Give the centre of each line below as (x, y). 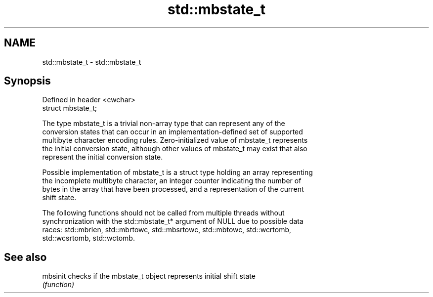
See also (25, 257)
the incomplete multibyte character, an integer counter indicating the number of (172, 181)
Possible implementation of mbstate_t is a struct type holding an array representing (177, 172)
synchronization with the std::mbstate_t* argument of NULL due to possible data (173, 221)
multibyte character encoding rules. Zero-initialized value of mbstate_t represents (175, 140)
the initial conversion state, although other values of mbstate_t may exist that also (175, 149)
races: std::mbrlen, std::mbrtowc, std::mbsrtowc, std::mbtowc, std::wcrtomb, (167, 230)
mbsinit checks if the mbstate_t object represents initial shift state (149, 276)
